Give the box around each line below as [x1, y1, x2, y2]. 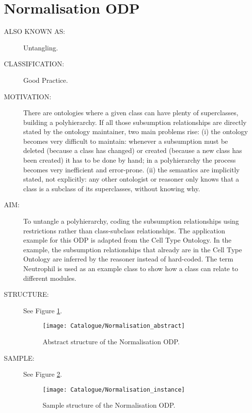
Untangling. [23, 42, 58, 52]
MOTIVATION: [4, 91, 51, 101]
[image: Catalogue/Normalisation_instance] [43, 386, 185, 393]
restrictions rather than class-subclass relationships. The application [23, 225, 225, 235]
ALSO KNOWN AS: [4, 26, 65, 36]
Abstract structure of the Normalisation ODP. [43, 337, 180, 347]
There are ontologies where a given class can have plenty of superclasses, [23, 107, 238, 118]
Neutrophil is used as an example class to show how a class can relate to [23, 263, 238, 273]
